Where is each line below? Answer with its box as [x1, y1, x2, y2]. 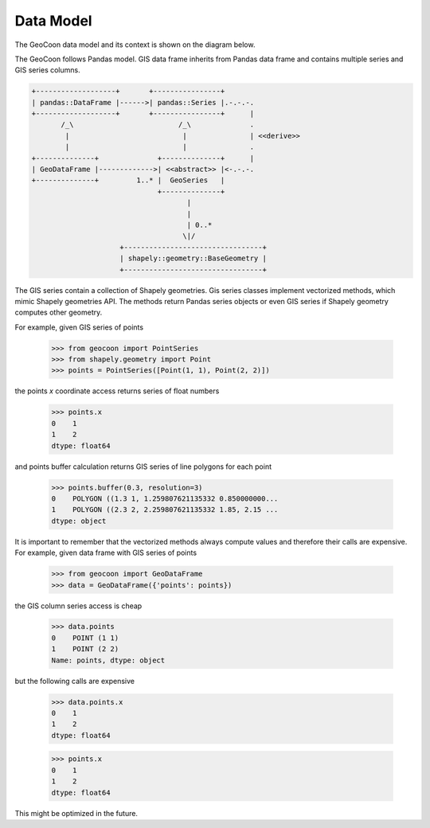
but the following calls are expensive [14, 676, 135, 685]
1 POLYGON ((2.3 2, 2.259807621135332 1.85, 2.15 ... [51, 506, 279, 514]
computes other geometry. [14, 307, 103, 318]
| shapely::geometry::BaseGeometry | [119, 254, 267, 263]
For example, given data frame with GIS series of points [14, 548, 197, 557]
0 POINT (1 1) [51, 633, 119, 642]
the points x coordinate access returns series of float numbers [14, 386, 220, 396]
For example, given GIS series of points [14, 322, 143, 332]
